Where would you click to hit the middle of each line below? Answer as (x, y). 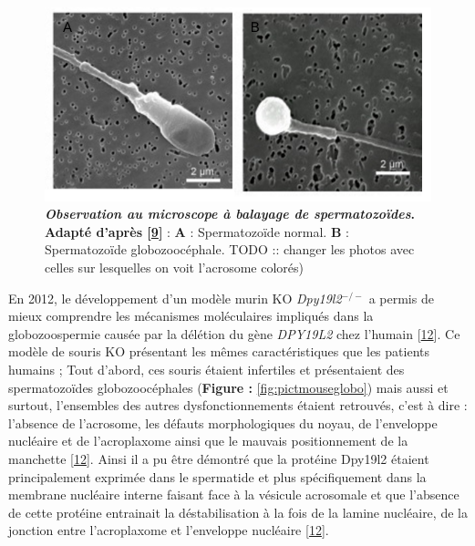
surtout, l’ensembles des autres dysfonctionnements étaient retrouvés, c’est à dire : (238, 405)
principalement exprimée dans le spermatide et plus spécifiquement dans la (217, 476)
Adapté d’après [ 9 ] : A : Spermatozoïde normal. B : (197, 231)
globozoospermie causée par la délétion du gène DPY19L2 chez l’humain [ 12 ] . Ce (234, 333)
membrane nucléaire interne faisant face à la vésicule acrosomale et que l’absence (234, 494)
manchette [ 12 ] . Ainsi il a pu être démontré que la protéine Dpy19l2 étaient (219, 458)
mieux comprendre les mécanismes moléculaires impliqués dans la (191, 316)
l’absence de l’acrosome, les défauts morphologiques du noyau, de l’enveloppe (223, 422)
